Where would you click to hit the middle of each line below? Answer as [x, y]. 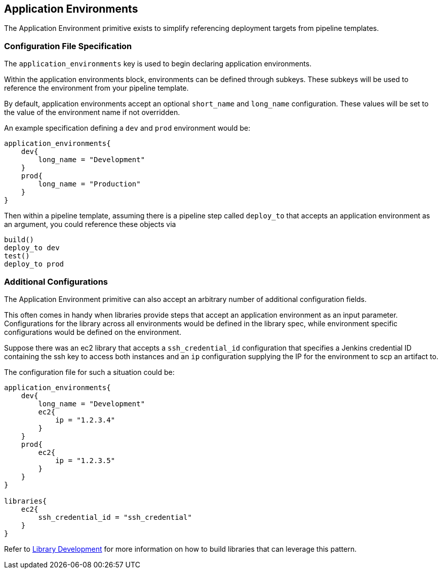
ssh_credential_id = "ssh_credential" [115, 517]
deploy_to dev [32, 248]
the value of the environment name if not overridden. [92, 112]
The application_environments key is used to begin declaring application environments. [158, 64]
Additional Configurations [56, 281]
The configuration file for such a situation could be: [89, 372]
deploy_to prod [34, 264]
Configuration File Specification [68, 46]
